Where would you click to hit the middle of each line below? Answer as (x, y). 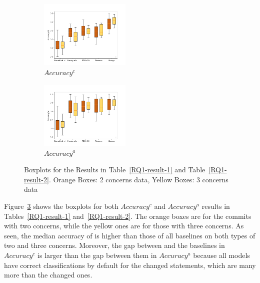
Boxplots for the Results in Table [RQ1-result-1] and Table (115, 170)
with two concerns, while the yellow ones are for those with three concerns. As (124, 226)
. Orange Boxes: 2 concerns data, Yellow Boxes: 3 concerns (138, 179)
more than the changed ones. (48, 275)
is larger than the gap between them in (97, 255)
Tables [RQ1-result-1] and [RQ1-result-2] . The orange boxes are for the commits (128, 216)
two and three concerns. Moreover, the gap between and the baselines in (114, 245)
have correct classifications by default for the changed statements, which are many (130, 265)
